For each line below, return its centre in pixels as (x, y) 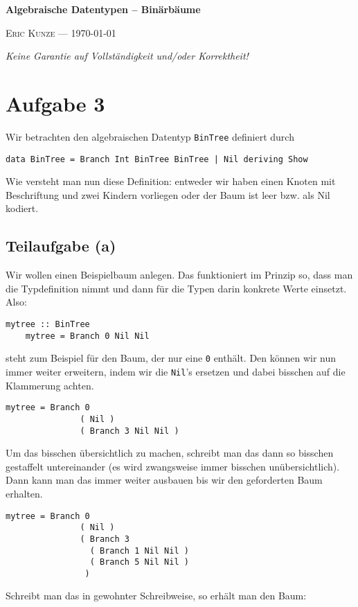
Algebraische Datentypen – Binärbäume (103, 9)
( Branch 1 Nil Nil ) (139, 551)
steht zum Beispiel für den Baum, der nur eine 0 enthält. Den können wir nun (171, 358)
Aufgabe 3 (55, 103)
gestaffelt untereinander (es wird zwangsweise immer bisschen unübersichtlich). (173, 466)
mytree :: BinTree (48, 324)
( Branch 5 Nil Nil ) (139, 562)
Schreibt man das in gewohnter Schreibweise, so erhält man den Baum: (156, 596)
